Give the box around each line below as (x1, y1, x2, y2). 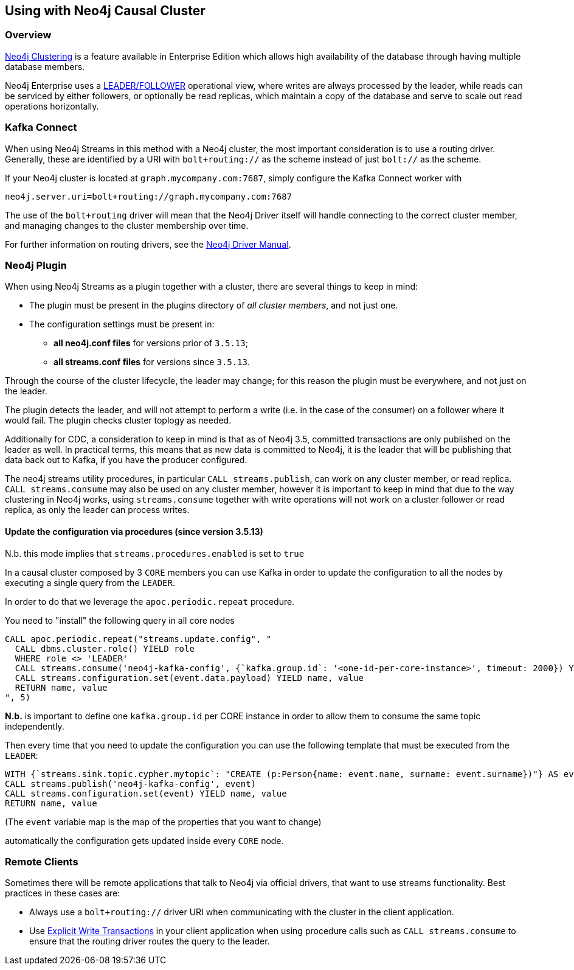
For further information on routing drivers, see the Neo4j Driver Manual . (5, 239, 291, 249)
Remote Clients (5, 855, 78, 868)
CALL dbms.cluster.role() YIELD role (15, 643, 195, 654)
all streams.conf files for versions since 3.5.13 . (54, 357, 251, 368)
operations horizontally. (5, 100, 99, 111)
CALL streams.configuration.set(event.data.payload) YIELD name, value (15, 672, 364, 683)
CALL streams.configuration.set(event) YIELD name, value (5, 788, 287, 798)
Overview (5, 29, 52, 41)
